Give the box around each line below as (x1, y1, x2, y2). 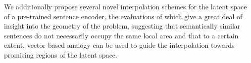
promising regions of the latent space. (4, 49, 117, 60)
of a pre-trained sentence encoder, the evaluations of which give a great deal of (4, 11, 243, 21)
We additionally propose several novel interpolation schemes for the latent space (4, 1, 247, 11)
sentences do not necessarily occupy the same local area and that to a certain (4, 30, 239, 40)
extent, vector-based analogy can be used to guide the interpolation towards (4, 40, 235, 50)
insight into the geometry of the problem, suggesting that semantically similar (4, 21, 241, 31)
